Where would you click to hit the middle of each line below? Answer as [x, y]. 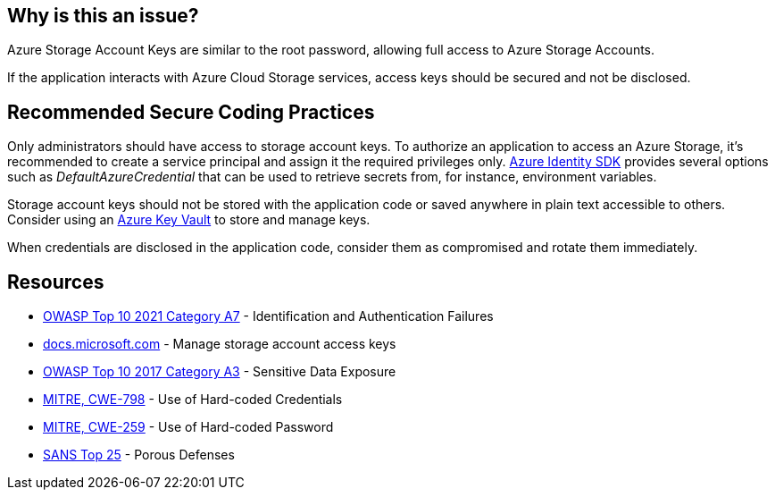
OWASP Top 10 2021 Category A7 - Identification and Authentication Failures [268, 316]
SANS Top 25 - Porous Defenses [139, 455]
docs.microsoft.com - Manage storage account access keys [220, 344]
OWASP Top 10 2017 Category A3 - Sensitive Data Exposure [220, 372]
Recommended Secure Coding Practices [191, 112]
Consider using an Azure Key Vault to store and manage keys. [189, 220]
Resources [56, 282]
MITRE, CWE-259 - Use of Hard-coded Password [188, 427]
